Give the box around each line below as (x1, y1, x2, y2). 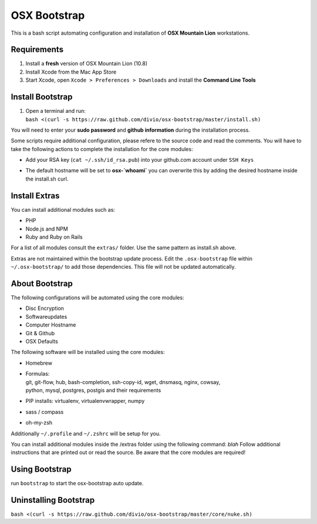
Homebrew (25, 359, 53, 366)
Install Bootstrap (11, 92, 73, 102)
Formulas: (25, 371, 50, 378)
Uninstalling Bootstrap (11, 495, 95, 505)
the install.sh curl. (25, 175, 69, 182)
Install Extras (11, 191, 60, 201)
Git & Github (25, 329, 55, 336)
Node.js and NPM (25, 225, 69, 232)
